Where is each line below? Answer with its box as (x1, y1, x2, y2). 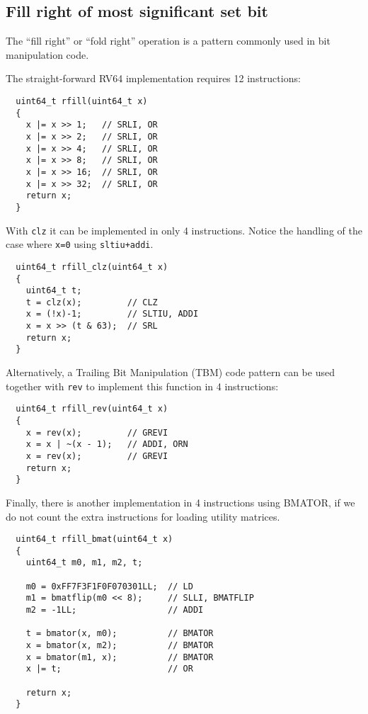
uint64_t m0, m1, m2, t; (25, 557, 143, 568)
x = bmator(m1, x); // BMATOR (25, 652, 214, 662)
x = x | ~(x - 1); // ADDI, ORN (25, 439, 188, 450)
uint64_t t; (25, 285, 82, 296)
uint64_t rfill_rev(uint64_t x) (16, 404, 168, 414)
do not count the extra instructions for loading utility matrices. (6, 509, 280, 523)
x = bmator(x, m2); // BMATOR (25, 640, 214, 651)
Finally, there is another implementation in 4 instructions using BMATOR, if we (6, 494, 355, 509)
